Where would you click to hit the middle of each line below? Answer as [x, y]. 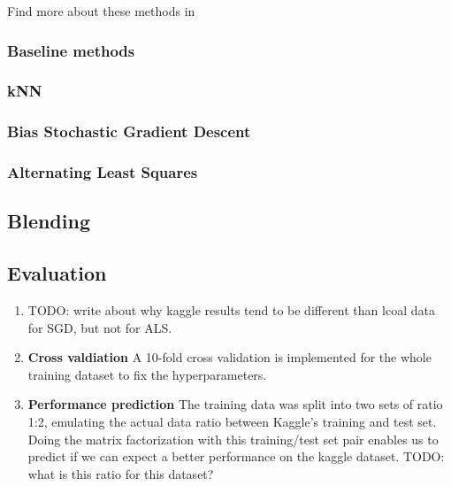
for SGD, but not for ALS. [100, 327]
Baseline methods [71, 50]
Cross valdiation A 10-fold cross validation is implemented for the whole [229, 357]
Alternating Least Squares [103, 172]
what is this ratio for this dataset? [121, 473]
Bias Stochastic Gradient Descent [129, 131]
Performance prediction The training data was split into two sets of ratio [235, 404]
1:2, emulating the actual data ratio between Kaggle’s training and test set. [232, 421]
